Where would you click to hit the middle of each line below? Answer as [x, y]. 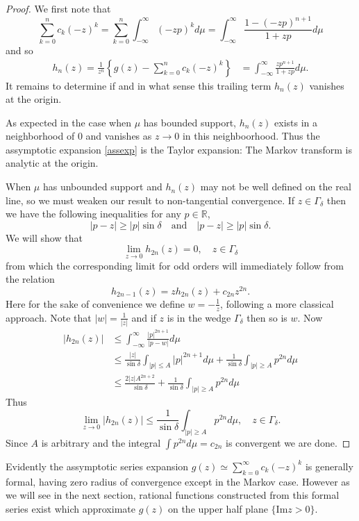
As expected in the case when [68, 122]
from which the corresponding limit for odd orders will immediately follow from [175, 265]
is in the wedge [199, 317]
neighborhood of [40, 136]
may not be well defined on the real [276, 187]
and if [144, 317]
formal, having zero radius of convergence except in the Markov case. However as [178, 481]
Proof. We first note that [58, 8]
